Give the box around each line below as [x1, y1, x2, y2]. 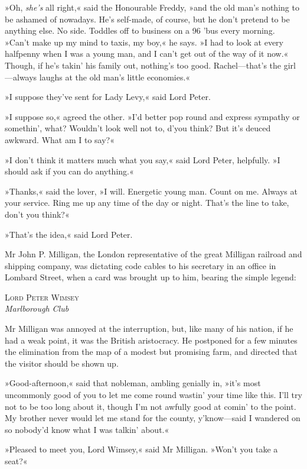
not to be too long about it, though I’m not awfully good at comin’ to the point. [5, 400, 296, 412]
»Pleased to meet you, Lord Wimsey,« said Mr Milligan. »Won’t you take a [5, 443, 278, 455]
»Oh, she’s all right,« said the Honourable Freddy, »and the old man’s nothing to [5, 1, 299, 13]
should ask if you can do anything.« [5, 165, 134, 177]
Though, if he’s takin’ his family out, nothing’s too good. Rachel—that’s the [5, 59, 282, 71]
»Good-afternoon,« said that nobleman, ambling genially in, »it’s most [5, 377, 261, 389]
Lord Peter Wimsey [5, 290, 79, 303]
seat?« [5, 455, 28, 467]
